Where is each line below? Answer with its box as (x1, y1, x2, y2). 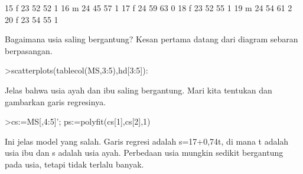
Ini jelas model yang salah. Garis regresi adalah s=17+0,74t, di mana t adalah (5, 135, 289, 147)
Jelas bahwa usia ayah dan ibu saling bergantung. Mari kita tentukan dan (5, 83, 272, 96)
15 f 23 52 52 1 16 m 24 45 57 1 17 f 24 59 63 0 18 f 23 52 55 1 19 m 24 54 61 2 (5, 2, 292, 14)
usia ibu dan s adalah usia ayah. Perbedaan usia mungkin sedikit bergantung (5, 146, 284, 159)
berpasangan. (5, 44, 53, 56)
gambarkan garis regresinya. (5, 95, 106, 108)
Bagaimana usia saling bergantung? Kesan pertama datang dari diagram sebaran (5, 33, 298, 45)
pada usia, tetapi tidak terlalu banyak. (5, 158, 144, 170)
